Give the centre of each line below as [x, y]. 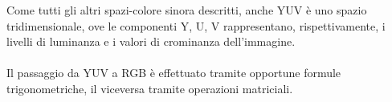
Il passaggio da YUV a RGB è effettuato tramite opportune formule [174, 73]
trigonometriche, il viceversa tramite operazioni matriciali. [150, 88]
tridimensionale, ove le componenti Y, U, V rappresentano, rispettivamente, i [196, 25]
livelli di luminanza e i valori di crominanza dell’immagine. [151, 41]
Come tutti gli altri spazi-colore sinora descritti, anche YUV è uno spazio [187, 10]
